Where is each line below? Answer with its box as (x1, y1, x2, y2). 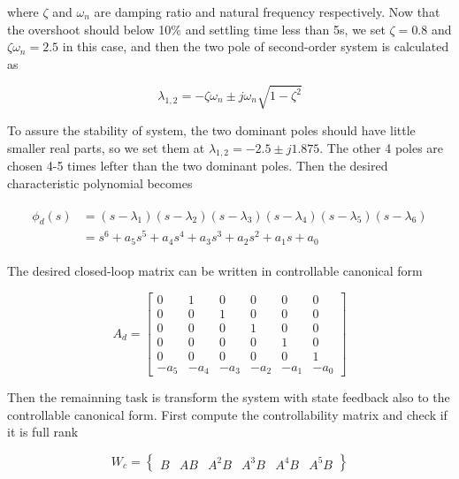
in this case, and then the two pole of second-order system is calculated (62, 37, 449, 56)
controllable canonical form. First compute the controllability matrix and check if (7, 405, 448, 423)
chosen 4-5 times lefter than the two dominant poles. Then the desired (7, 156, 388, 175)
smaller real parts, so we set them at (7, 138, 205, 156)
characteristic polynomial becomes (7, 173, 193, 192)
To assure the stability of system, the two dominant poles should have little (7, 120, 416, 139)
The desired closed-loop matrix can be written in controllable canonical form (7, 261, 423, 279)
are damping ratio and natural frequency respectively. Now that (94, 3, 440, 20)
